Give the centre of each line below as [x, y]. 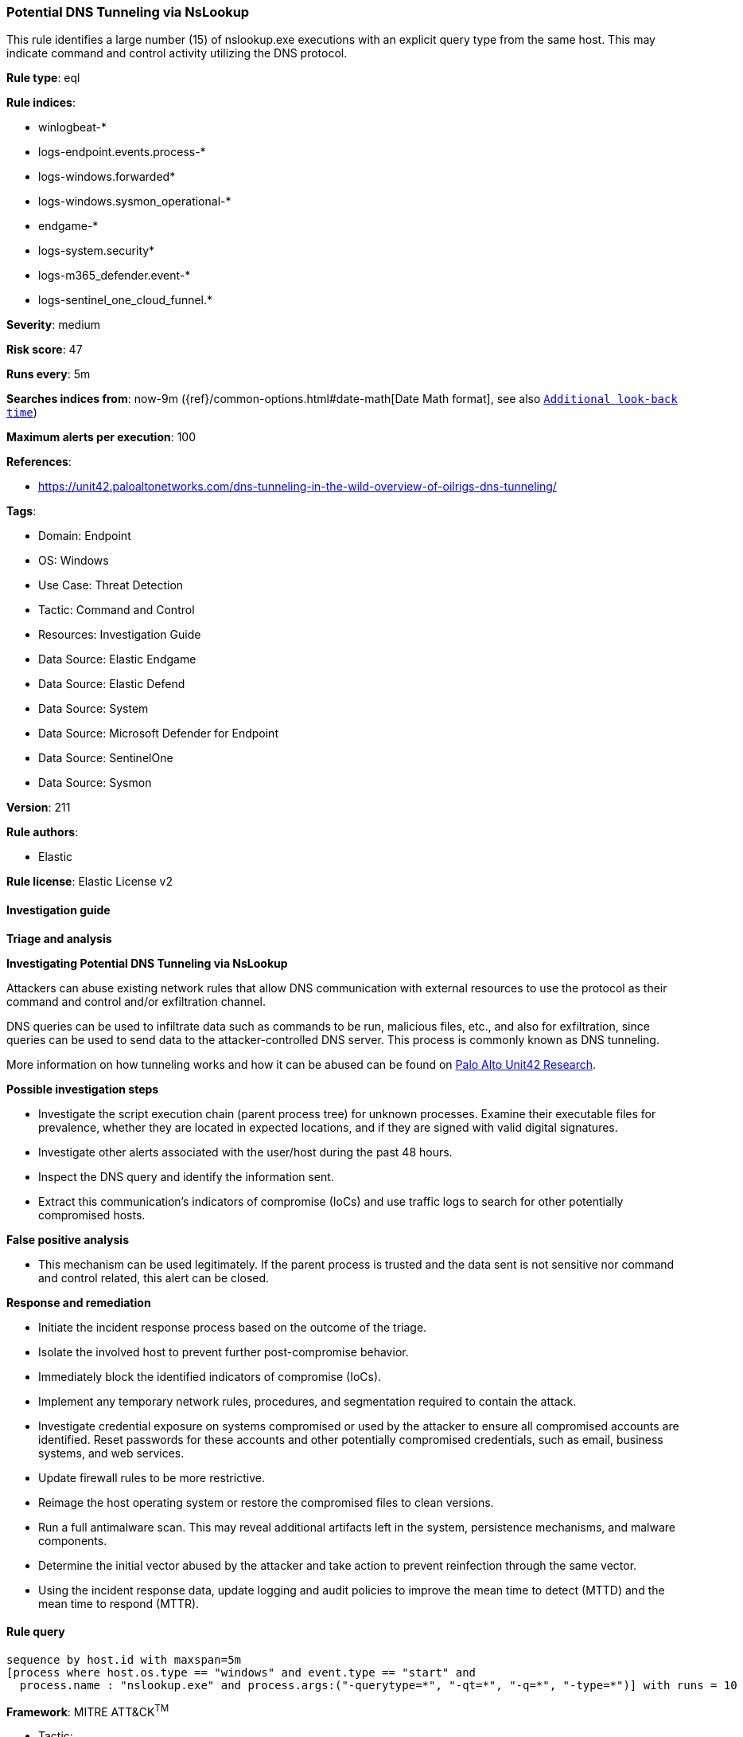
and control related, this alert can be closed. [154, 1277]
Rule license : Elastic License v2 [89, 882]
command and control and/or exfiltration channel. [136, 1001]
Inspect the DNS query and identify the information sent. [186, 1176]
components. [73, 1540]
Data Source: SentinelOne [106, 758]
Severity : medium [54, 325]
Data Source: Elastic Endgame [117, 659]
